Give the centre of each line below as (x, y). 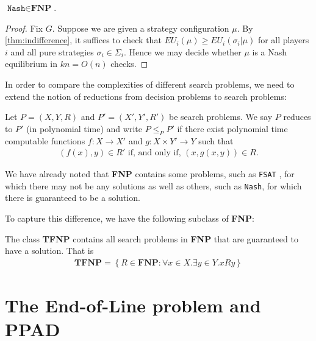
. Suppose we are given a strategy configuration (141, 28)
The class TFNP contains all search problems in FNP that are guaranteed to (152, 238)
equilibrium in (31, 64)
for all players (283, 40)
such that (216, 140)
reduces (297, 117)
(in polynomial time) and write (84, 128)
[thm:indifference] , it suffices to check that (83, 40)
